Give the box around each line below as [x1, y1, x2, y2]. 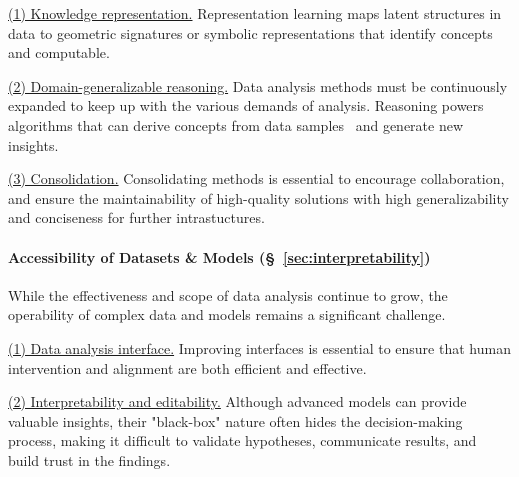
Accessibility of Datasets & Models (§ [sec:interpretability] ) [8, 246, 431, 267]
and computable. [8, 42, 110, 63]
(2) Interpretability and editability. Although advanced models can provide [8, 391, 467, 412]
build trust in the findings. [8, 449, 171, 470]
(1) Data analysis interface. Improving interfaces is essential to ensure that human [8, 337, 511, 358]
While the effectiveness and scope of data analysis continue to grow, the [8, 284, 448, 305]
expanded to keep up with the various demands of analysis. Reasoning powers [8, 95, 484, 116]
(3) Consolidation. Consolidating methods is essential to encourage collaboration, [8, 168, 505, 189]
